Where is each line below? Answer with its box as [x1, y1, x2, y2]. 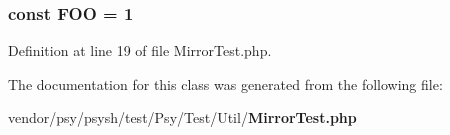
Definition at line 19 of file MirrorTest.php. [8, 40, 272, 61]
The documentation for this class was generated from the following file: [8, 73, 443, 94]
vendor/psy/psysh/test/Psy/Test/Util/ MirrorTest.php [8, 107, 357, 128]
